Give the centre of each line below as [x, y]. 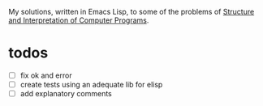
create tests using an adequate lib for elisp [91, 85]
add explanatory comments [66, 94]
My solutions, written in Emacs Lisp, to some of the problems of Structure [131, 12]
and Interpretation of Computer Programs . [79, 20]
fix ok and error [46, 75]
